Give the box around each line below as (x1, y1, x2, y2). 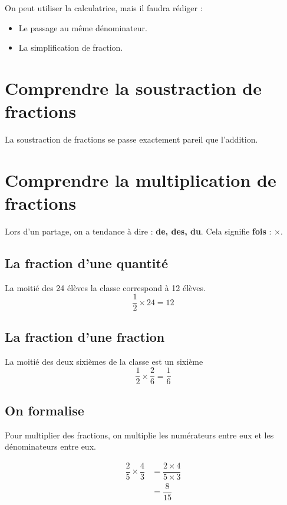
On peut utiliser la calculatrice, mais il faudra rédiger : (5, 2, 203, 14)
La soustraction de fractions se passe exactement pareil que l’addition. (5, 133, 258, 146)
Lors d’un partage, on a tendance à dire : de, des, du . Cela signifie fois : (5, 225, 272, 237)
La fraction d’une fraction (5, 327, 165, 345)
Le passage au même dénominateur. (18, 21, 147, 34)
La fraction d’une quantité (5, 253, 168, 272)
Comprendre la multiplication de (5, 167, 276, 192)
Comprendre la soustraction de (5, 75, 262, 100)
